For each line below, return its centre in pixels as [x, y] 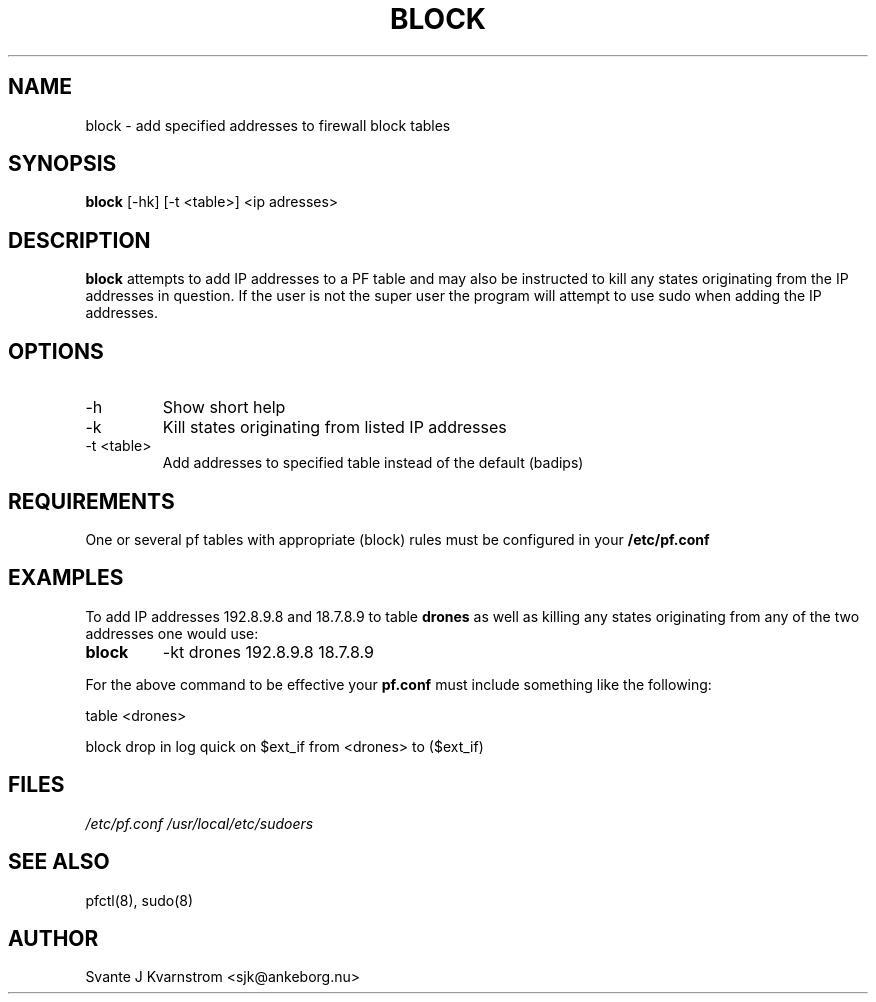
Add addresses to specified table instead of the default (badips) [373, 463]
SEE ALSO [59, 862]
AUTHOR [53, 938]
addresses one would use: [172, 633]
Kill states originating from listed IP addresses [334, 427]
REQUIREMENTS [91, 501]
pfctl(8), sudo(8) [139, 900]
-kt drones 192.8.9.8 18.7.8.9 [268, 651]
